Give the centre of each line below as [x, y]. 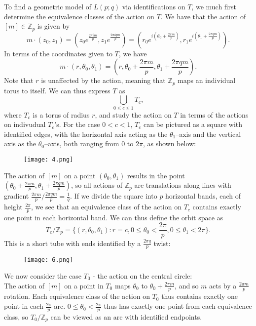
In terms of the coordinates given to [58, 53]
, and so [187, 285]
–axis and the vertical [208, 134]
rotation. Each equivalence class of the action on [77, 296]
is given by [54, 26]
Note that [19, 80]
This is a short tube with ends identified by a [73, 243]
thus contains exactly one [200, 296]
